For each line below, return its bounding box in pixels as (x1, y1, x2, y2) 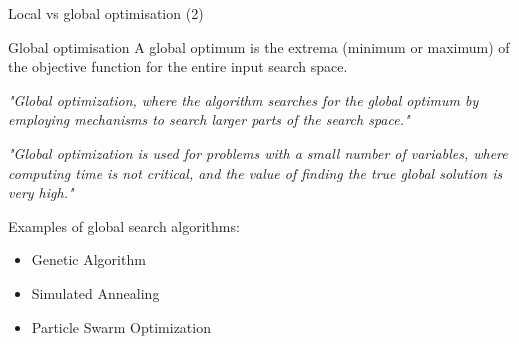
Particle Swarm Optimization (31, 316, 211, 337)
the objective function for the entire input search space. (8, 56, 348, 77)
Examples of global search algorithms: (8, 215, 240, 236)
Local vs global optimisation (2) (8, 3, 204, 23)
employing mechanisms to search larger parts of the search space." (8, 109, 410, 130)
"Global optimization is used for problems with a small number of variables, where (8, 142, 508, 163)
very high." (8, 182, 74, 203)
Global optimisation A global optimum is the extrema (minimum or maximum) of (8, 36, 510, 57)
